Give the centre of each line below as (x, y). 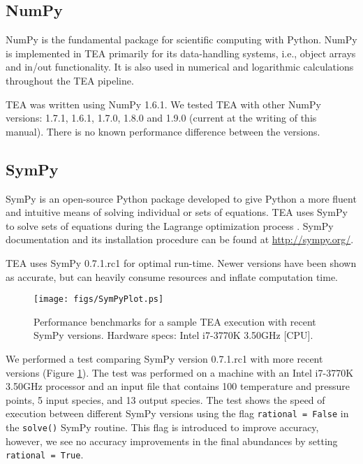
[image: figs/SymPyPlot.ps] (99, 299)
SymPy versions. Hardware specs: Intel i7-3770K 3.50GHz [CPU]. (173, 335)
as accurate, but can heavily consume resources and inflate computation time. (172, 276)
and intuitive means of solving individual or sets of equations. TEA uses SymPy (177, 212)
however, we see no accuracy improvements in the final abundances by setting (172, 441)
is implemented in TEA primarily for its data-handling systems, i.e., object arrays (181, 53)
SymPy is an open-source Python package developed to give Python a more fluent (181, 198)
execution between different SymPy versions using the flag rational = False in (177, 413)
